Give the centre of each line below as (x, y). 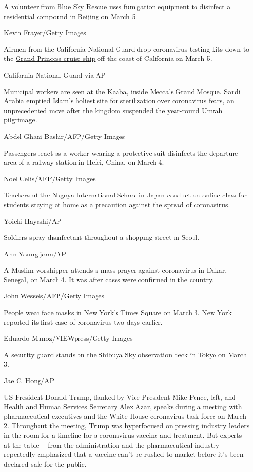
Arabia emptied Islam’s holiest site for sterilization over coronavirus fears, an (119, 101)
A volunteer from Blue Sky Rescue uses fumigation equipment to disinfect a (117, 6)
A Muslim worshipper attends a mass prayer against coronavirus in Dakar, (116, 270)
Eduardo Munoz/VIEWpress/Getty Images (68, 338)
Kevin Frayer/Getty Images (45, 32)
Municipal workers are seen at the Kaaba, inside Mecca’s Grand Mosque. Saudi (122, 91)
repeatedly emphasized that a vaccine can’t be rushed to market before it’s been (124, 454)
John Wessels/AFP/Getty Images (54, 296)
